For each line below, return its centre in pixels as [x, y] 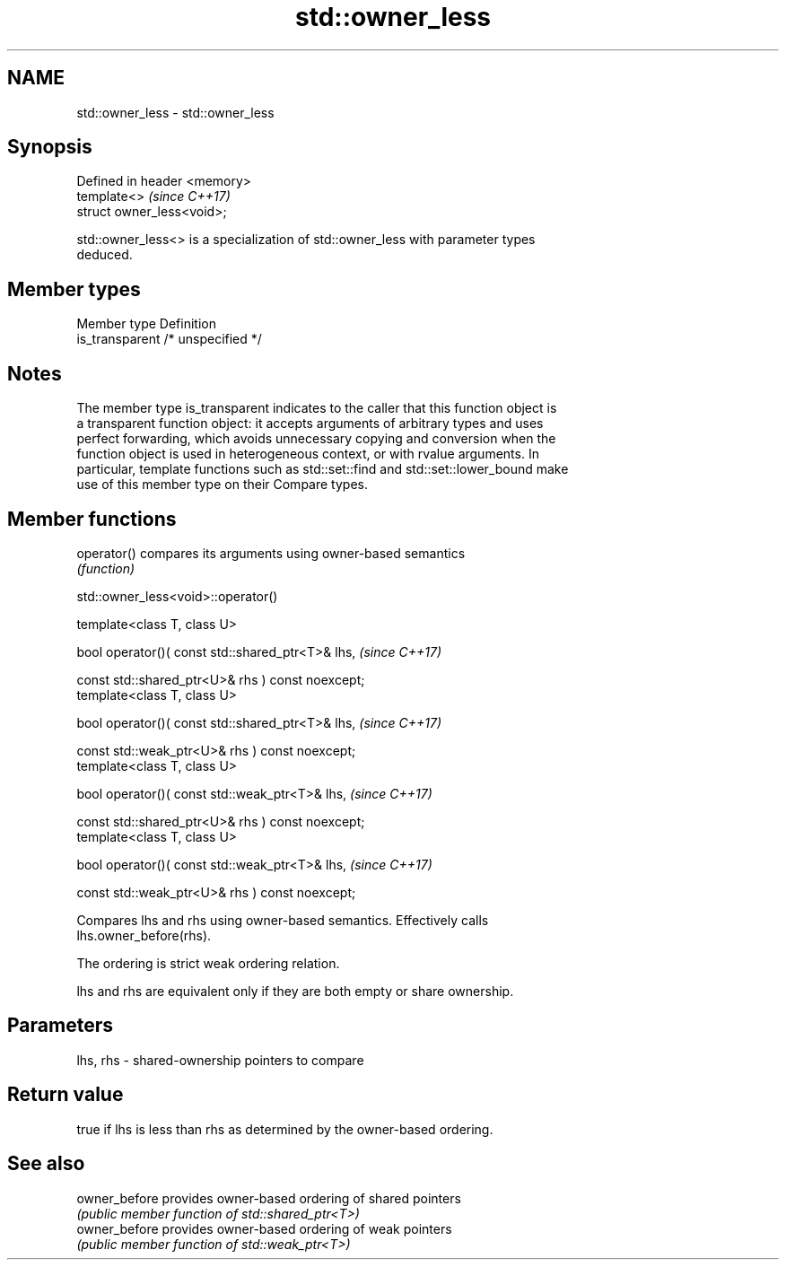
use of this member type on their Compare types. [222, 485]
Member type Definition [146, 324]
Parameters [60, 1026]
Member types [74, 289]
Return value [65, 1095]
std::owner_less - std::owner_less [175, 112]
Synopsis [50, 147]
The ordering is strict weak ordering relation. [208, 963]
